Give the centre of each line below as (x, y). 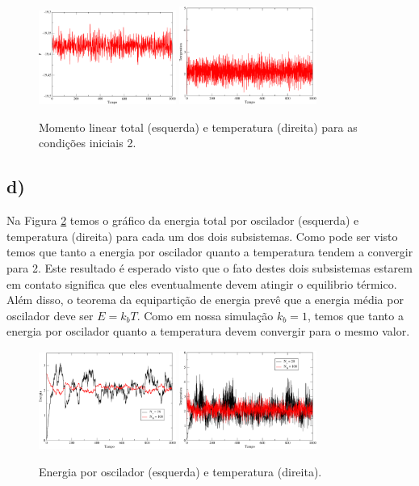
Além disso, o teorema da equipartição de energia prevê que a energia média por (205, 300)
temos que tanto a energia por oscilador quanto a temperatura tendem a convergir (210, 252)
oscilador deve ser (50, 315)
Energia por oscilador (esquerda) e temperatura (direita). (180, 471)
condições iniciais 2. (88, 143)
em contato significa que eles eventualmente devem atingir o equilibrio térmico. (202, 283)
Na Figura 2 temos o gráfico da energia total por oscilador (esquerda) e (183, 220)
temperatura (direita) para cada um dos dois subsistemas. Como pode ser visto (202, 236)
